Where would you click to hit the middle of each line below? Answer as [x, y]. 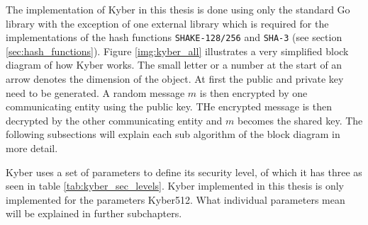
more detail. [32, 148]
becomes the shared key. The [300, 120]
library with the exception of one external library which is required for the [167, 23]
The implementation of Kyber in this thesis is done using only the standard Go [178, 9]
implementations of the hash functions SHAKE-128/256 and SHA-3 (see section [174, 37]
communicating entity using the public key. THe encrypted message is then [169, 106]
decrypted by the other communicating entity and [114, 120]
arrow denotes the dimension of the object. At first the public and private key [175, 79]
